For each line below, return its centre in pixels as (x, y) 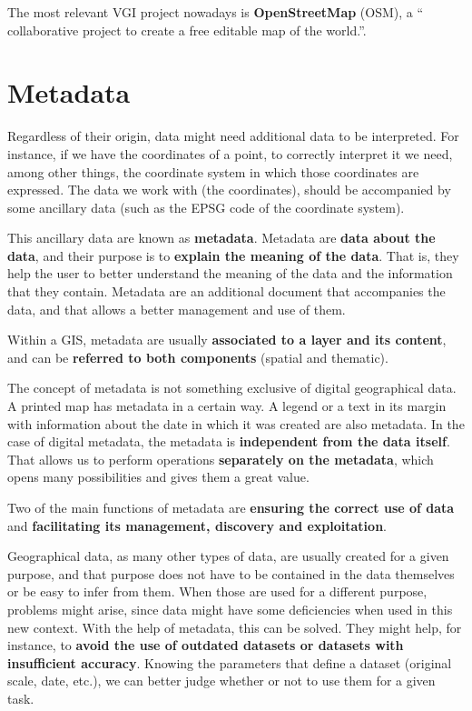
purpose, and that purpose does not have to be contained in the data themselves (231, 573)
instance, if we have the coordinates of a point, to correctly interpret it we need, (230, 153)
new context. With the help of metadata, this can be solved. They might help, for (235, 627)
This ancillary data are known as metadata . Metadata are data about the (221, 238)
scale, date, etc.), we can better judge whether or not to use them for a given (221, 681)
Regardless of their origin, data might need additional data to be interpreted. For (233, 136)
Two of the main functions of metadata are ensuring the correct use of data (231, 507)
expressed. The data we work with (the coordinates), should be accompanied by (229, 190)
